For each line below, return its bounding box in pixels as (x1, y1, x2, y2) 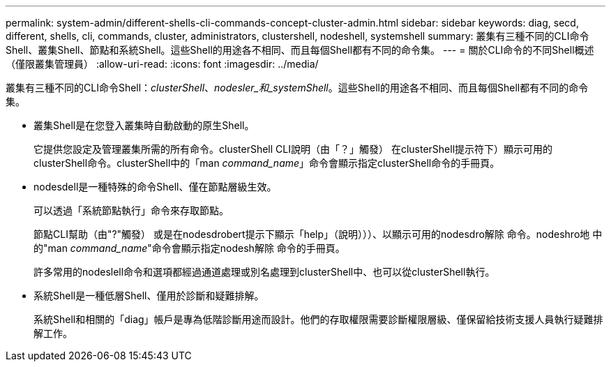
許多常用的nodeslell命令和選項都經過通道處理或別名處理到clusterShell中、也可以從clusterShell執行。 (33, 266, 495, 278)
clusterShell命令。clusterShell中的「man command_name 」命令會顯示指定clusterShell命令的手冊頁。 (33, 157, 500, 169)
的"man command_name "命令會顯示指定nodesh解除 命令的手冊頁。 (33, 242, 345, 254)
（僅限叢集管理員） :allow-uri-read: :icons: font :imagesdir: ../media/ (6, 58, 319, 70)
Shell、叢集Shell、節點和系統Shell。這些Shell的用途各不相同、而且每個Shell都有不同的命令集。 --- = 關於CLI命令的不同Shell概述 (6, 44, 594, 56)
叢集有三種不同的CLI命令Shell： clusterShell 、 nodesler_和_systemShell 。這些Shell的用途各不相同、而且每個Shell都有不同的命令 (6, 82, 589, 93)
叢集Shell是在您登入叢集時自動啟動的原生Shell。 (33, 119, 255, 131)
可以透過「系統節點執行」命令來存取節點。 (33, 204, 229, 216)
